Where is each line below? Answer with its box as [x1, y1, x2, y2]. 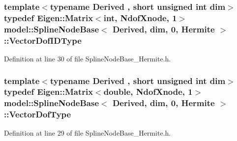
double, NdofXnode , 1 [103, 85, 193, 98]
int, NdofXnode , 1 [103, 11, 177, 24]
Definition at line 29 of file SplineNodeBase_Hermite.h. [4, 127, 171, 138]
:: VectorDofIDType [4, 34, 82, 46]
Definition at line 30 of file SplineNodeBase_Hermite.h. [4, 53, 171, 63]
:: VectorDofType [4, 108, 71, 120]
